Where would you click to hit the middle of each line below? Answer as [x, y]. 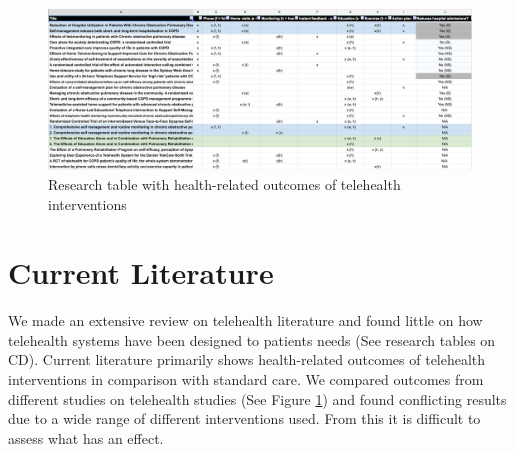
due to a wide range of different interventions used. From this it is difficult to [244, 418]
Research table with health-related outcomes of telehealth [224, 183]
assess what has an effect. [86, 437]
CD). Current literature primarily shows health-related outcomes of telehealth [247, 359]
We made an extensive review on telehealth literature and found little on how [245, 320]
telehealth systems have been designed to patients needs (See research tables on [252, 339]
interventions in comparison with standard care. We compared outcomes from [246, 379]
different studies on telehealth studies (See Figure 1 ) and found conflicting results [257, 398]
